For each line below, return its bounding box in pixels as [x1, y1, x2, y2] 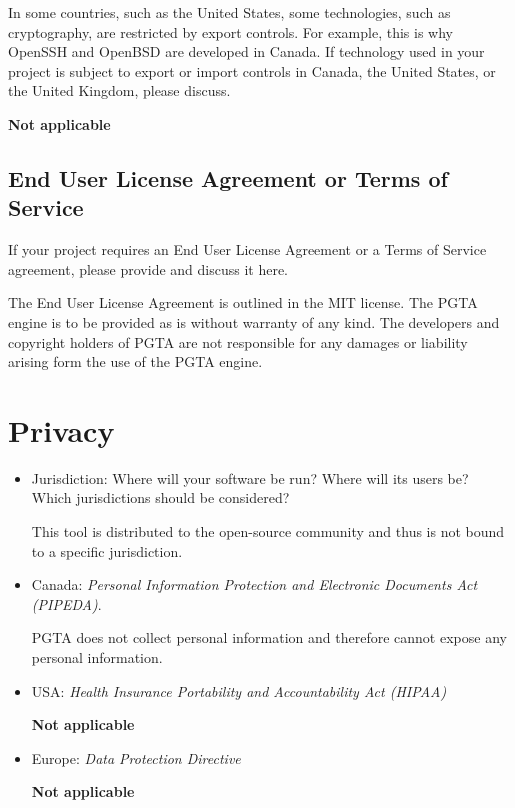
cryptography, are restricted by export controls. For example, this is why [8, 21, 453, 42]
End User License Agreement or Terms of [8, 162, 448, 193]
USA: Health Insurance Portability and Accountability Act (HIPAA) [31, 680, 447, 701]
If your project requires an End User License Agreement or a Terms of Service [8, 239, 487, 260]
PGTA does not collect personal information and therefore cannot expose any [31, 627, 507, 648]
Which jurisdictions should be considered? [31, 487, 290, 508]
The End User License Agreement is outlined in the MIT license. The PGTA [8, 292, 478, 313]
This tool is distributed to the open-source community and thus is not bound [31, 521, 505, 542]
